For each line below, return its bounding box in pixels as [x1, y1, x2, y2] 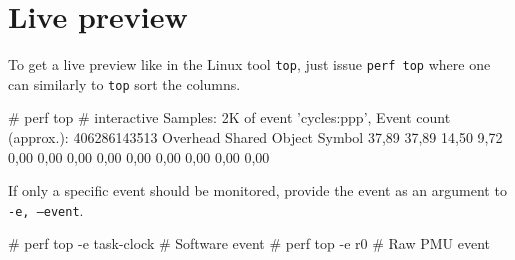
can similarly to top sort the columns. [8, 73, 241, 94]
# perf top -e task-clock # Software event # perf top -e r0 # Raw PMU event [8, 233, 490, 254]
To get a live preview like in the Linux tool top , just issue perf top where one [8, 54, 491, 75]
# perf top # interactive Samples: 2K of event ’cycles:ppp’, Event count [8, 107, 451, 128]
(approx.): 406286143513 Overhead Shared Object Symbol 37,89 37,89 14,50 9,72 [8, 127, 503, 148]
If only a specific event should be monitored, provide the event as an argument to [8, 180, 507, 201]
